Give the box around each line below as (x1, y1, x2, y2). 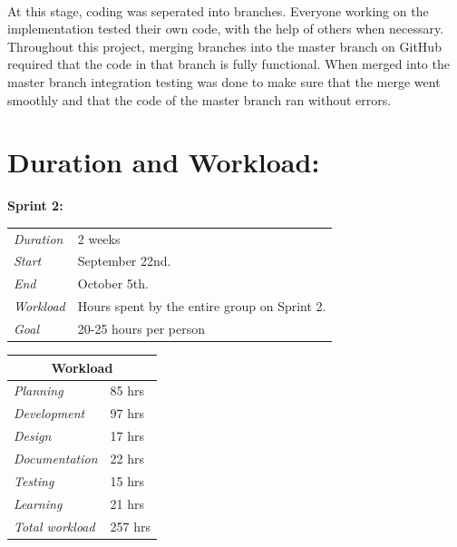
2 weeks (77, 229, 121, 248)
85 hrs (110, 381, 144, 400)
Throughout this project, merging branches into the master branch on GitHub (7, 36, 442, 55)
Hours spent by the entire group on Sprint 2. (77, 297, 326, 316)
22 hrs (110, 448, 144, 467)
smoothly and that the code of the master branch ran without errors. (7, 90, 392, 109)
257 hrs (110, 516, 151, 535)
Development (14, 404, 85, 423)
